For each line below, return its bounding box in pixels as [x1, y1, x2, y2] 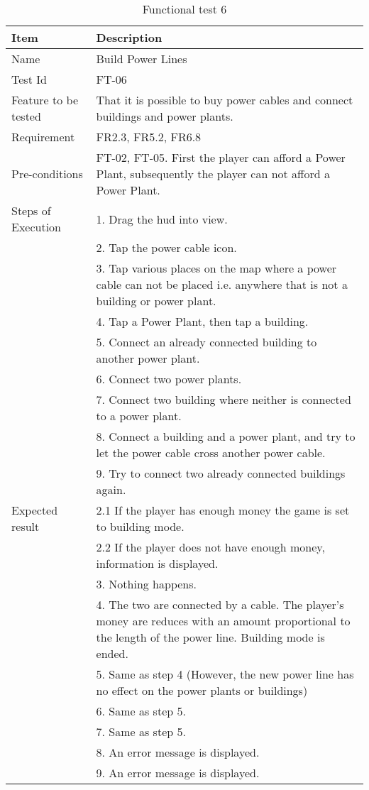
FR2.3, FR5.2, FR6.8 [96, 128, 202, 145]
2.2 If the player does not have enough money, [96, 539, 325, 555]
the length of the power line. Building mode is [96, 629, 325, 645]
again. [96, 481, 126, 498]
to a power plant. [96, 407, 182, 424]
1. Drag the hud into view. [96, 210, 228, 227]
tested [11, 108, 41, 124]
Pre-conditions [11, 165, 83, 182]
